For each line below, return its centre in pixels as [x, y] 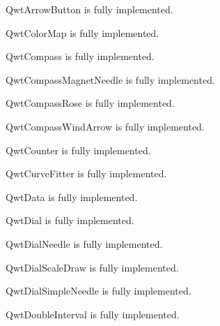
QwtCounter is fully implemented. [78, 150]
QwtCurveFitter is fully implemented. [86, 173]
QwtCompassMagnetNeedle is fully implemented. [110, 79]
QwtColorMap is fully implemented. [82, 32]
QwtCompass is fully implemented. [80, 56]
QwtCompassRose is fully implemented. [90, 103]
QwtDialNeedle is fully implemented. [84, 243]
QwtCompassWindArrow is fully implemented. [105, 126]
